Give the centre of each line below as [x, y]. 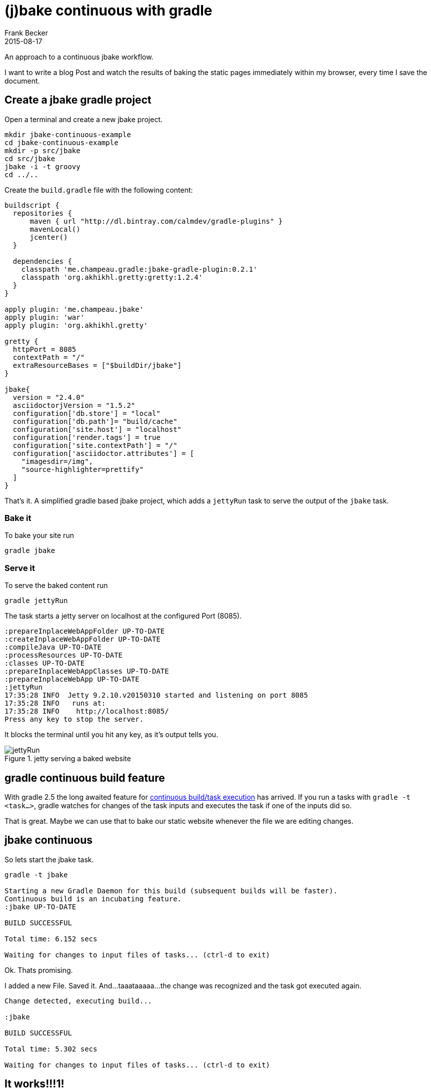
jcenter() [49, 237]
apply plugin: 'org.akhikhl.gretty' [76, 325]
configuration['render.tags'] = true [86, 437]
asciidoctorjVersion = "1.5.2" [74, 405]
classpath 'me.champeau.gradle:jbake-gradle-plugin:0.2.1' [139, 269]
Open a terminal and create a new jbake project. [84, 119]
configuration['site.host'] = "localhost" [97, 429]
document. [22, 81]
